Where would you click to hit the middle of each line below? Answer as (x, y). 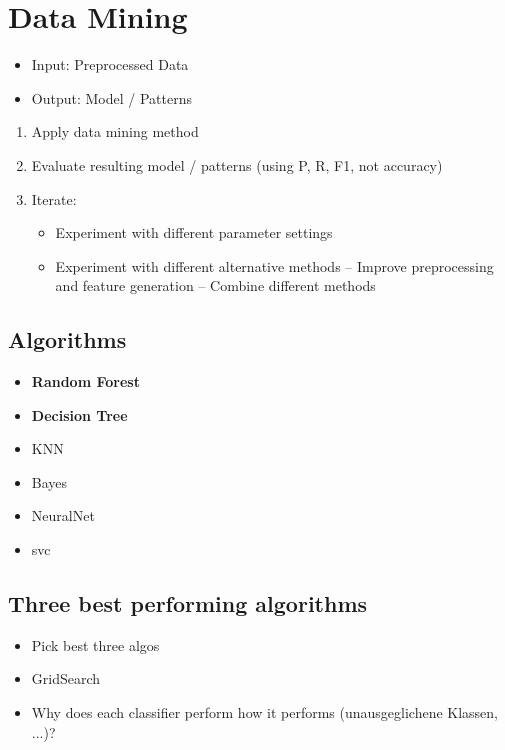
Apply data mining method (115, 131)
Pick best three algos (95, 644)
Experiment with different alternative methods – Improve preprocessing (274, 265)
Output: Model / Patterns (111, 97)
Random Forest (85, 381)
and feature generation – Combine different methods (215, 285)
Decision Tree (79, 414)
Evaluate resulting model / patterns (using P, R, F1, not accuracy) (237, 164)
